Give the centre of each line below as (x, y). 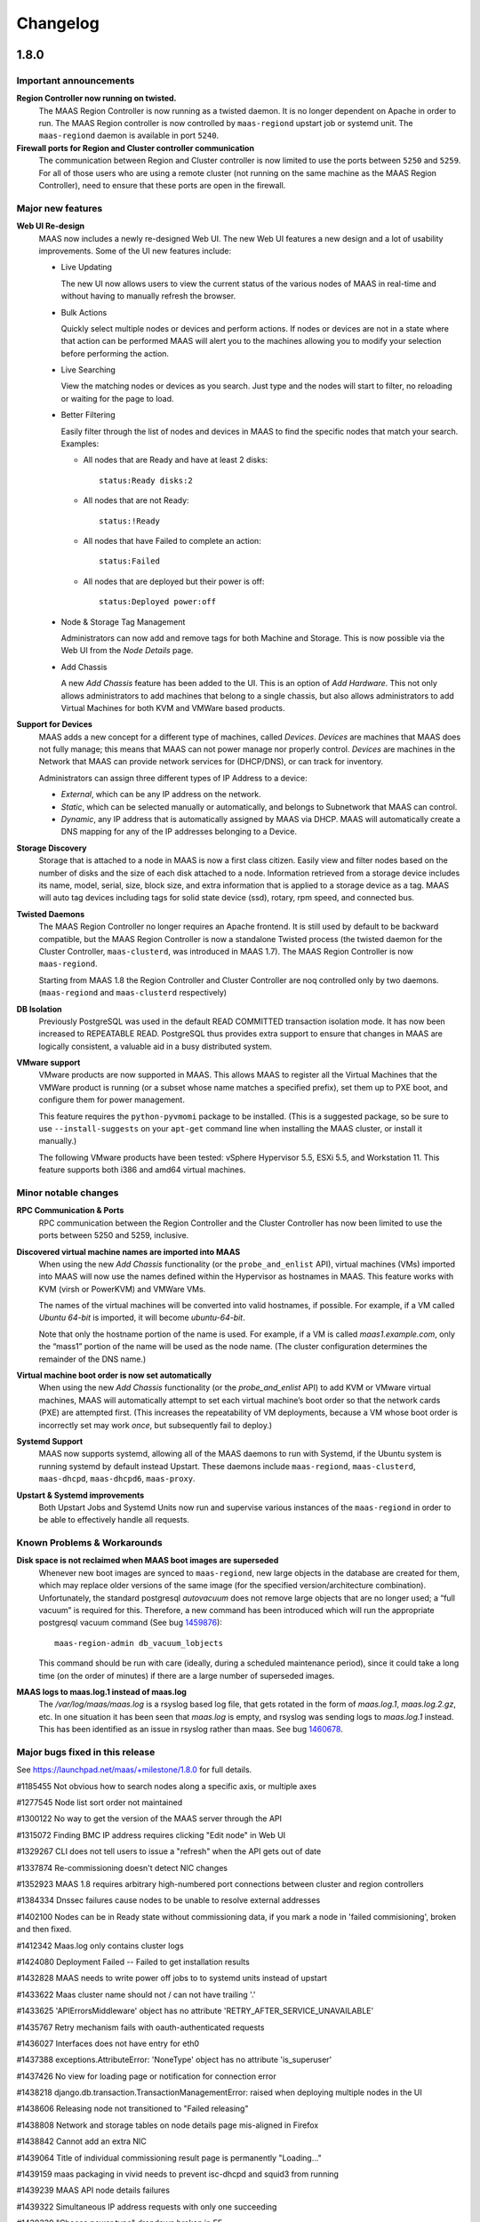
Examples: (80, 444)
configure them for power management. (112, 1100)
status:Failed (129, 561)
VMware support (48, 1063)
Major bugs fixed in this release (86, 1752)
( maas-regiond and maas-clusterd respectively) (132, 993)
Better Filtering (88, 415)
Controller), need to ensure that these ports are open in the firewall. (162, 186)
